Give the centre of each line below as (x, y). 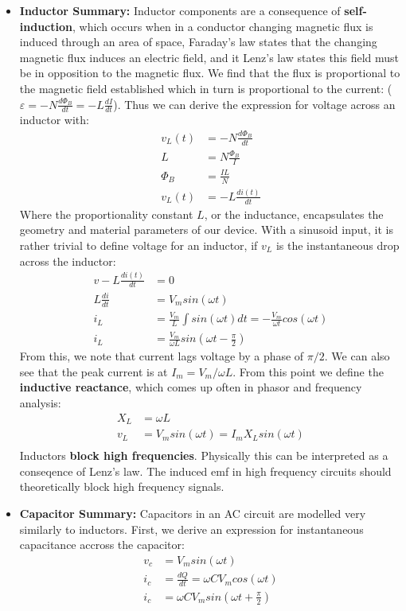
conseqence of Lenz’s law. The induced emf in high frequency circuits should (205, 471)
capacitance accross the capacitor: (102, 545)
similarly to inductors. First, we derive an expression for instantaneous (191, 529)
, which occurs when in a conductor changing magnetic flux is (223, 26)
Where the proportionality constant (106, 214)
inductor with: (54, 120)
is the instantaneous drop (338, 245)
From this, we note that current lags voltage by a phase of (162, 356)
